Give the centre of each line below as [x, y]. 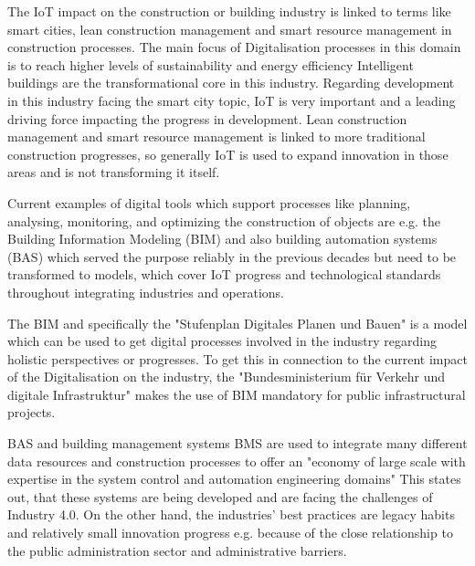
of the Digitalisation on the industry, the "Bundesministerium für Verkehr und [227, 377]
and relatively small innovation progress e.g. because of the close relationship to [230, 533]
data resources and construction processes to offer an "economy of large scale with [237, 461]
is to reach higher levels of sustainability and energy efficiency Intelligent [211, 64]
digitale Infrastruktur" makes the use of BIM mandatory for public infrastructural [237, 394]
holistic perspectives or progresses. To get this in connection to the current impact [237, 358]
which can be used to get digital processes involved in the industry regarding [222, 341]
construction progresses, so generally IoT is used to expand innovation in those [228, 154]
